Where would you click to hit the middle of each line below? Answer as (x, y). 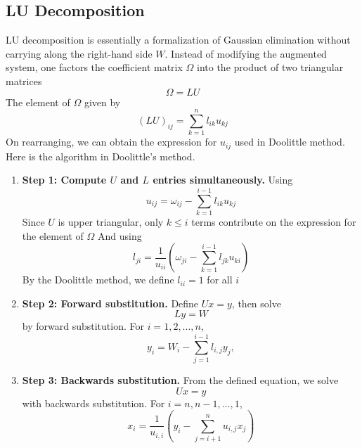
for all (220, 280)
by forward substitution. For (83, 326)
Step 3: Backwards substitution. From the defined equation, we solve (180, 380)
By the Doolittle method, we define (98, 280)
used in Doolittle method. (290, 142)
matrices (24, 81)
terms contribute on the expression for (274, 222)
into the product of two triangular (270, 67)
